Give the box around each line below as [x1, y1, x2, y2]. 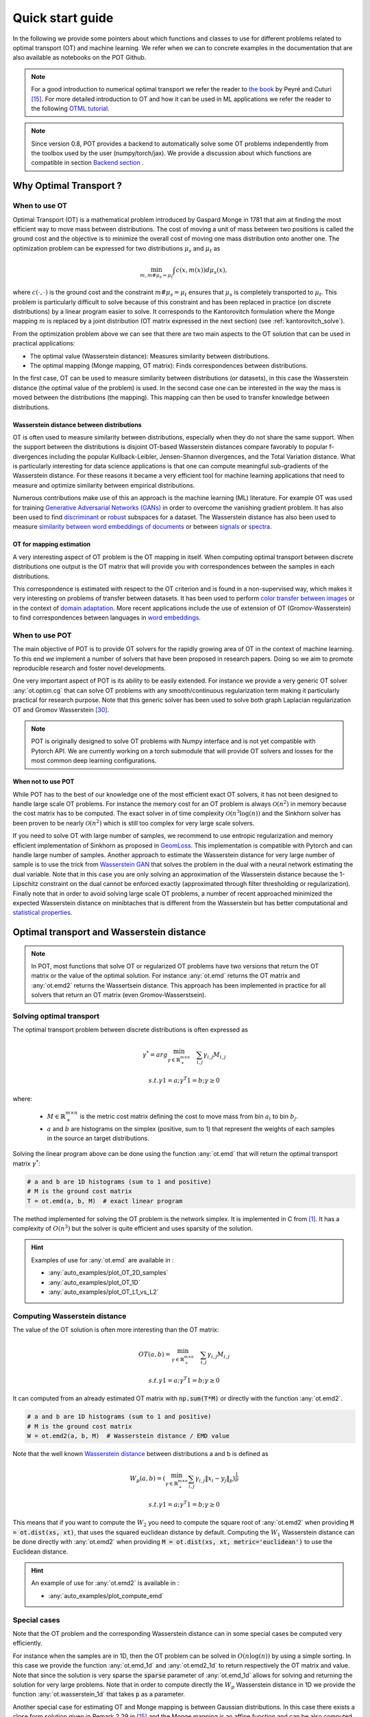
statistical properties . [12, 909, 73, 917]
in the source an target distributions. [47, 1134, 150, 1143]
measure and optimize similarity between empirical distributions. [12, 481, 195, 489]
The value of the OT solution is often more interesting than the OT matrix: [12, 1326, 219, 1334]
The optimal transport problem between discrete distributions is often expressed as [12, 1025, 248, 1034]
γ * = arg [142, 1049, 168, 1058]
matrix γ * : [12, 1159, 40, 1168]
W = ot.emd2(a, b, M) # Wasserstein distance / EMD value [27, 1432, 230, 1440]
